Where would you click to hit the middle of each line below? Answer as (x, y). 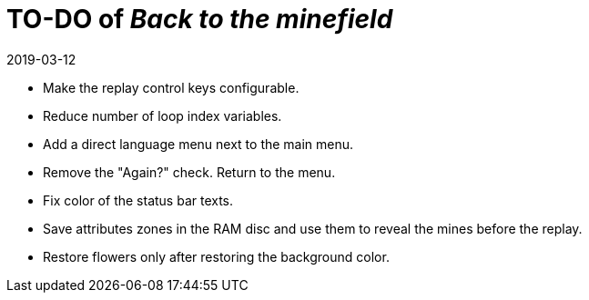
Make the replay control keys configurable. (171, 87)
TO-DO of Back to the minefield (200, 19)
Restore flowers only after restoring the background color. (216, 256)
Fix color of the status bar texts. (138, 200)
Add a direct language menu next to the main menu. (198, 144)
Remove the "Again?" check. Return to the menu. (189, 172)
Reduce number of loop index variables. (162, 115)
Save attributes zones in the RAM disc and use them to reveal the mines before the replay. (313, 228)
